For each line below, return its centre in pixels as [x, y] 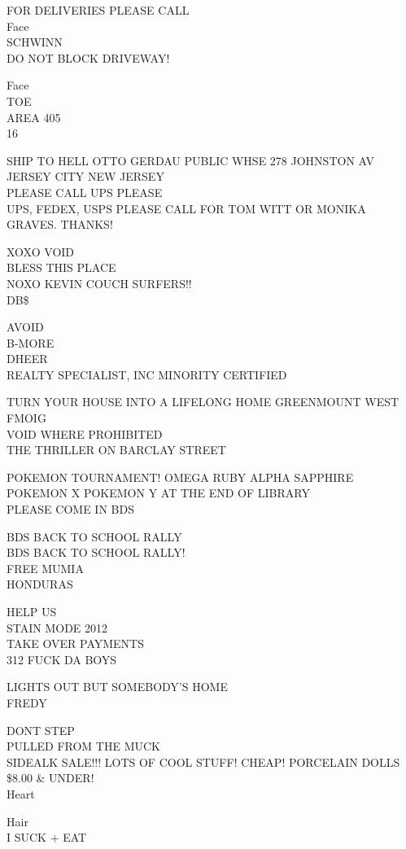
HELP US [32, 611]
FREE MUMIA [45, 568]
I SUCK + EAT [47, 837]
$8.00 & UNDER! [50, 778]
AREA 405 [34, 117]
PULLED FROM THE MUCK [84, 746]
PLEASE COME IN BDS [70, 509]
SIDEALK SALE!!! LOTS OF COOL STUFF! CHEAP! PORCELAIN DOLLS [203, 761]
